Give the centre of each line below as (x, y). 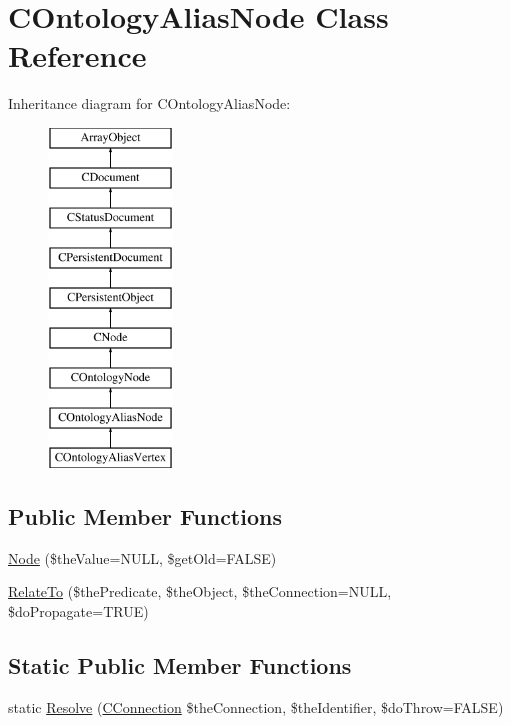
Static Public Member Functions (180, 665)
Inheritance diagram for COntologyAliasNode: (149, 103)
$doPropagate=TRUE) (78, 611)
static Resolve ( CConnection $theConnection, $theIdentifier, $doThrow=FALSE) (256, 706)
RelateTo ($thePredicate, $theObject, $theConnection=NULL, (200, 591)
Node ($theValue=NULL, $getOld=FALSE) (142, 557)
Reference (77, 55)
